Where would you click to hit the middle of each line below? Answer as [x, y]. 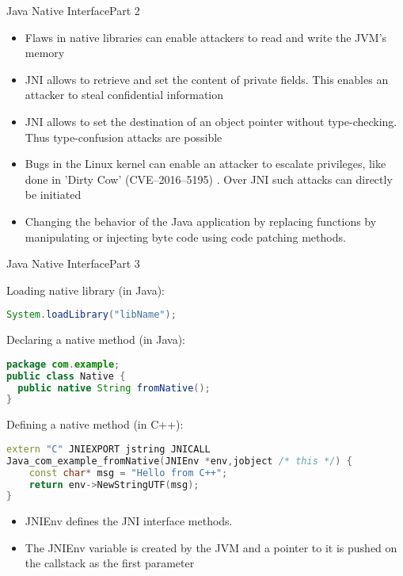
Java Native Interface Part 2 [73, 10]
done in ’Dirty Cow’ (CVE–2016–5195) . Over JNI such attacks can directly [209, 179]
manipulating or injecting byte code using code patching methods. [185, 237]
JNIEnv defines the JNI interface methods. [129, 521]
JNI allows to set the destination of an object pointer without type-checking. [211, 121]
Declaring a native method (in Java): [96, 339]
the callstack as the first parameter [110, 563]
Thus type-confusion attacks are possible [124, 137]
